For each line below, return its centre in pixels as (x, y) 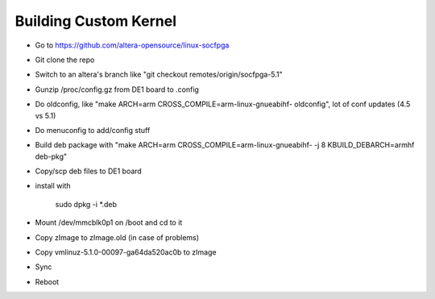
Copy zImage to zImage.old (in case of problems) (117, 237)
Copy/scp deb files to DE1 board (89, 171)
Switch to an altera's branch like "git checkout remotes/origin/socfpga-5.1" (159, 75)
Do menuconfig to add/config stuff (93, 130)
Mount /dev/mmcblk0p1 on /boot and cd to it (109, 222)
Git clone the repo (65, 60)
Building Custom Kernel (96, 21)
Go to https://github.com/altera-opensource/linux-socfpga (132, 45)
